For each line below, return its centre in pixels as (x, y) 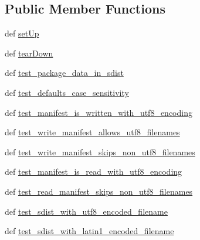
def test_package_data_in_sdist (64, 73)
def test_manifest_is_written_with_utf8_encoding (99, 112)
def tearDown (29, 53)
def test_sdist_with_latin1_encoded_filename (89, 231)
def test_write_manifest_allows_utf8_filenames (92, 132)
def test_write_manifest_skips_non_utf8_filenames (100, 151)
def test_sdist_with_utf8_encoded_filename (86, 211)
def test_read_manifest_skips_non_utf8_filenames (99, 191)
